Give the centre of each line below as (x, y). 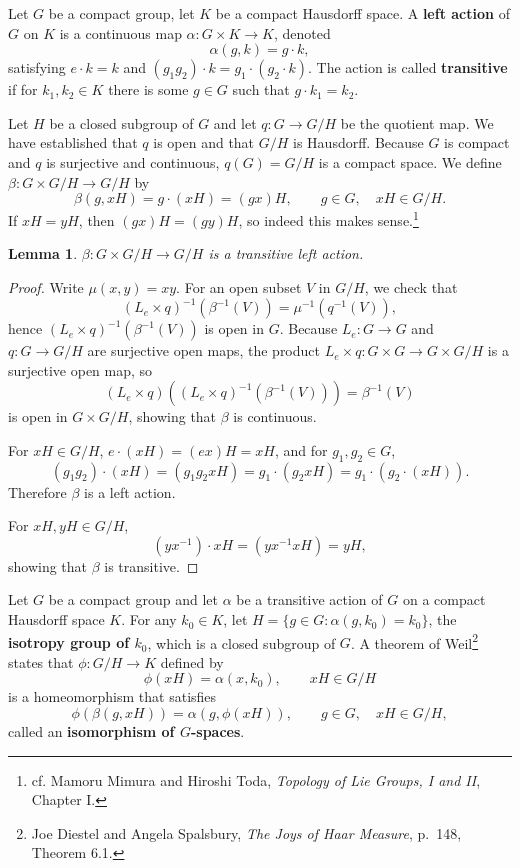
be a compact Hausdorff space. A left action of (362, 13)
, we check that (411, 287)
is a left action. (130, 491)
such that (261, 89)
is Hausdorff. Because (358, 142)
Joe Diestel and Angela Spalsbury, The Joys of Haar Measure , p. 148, (246, 832)
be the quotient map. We (417, 122)
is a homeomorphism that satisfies (112, 696)
